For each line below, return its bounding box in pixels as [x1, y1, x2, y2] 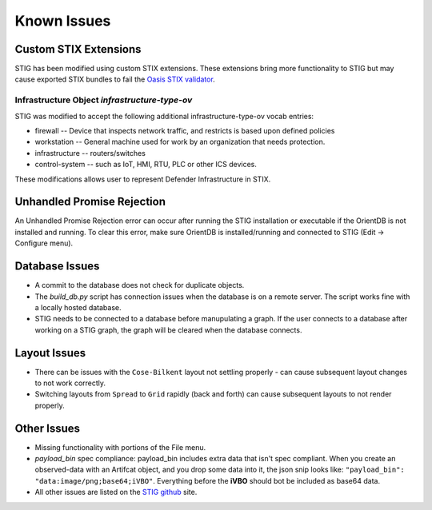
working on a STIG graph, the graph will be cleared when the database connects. [34, 325, 302, 335]
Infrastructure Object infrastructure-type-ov [14, 94, 193, 106]
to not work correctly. [34, 378, 106, 388]
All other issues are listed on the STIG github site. [34, 488, 198, 497]
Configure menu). [14, 238, 74, 248]
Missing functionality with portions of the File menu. [34, 442, 206, 452]
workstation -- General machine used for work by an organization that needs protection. [34, 137, 326, 147]
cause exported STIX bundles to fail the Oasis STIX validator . [14, 74, 215, 84]
